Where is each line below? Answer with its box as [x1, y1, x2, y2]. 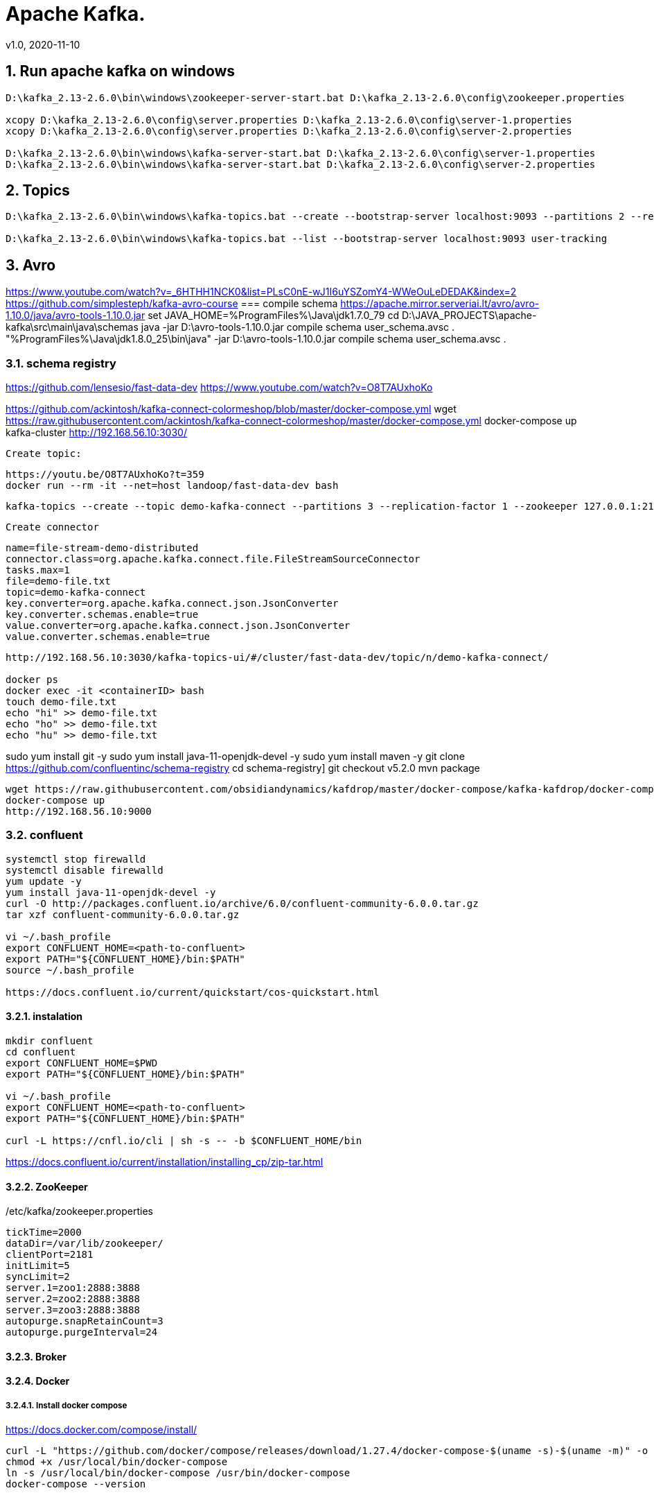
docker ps [6, 674, 58, 686]
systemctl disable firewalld [6, 864, 163, 876]
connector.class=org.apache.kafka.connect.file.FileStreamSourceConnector [6, 553, 421, 565]
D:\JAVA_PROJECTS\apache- [401, 309, 537, 322]
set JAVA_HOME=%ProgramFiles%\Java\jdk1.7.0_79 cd [148, 309, 400, 322]
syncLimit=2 [6, 1271, 70, 1283]
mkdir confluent [6, 1035, 94, 1046]
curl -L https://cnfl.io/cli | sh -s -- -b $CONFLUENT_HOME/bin [6, 1135, 362, 1146]
